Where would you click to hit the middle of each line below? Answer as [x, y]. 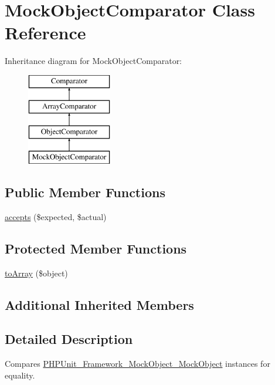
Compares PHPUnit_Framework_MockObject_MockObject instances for [137, 364]
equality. [20, 375]
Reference [45, 33]
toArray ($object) [36, 273]
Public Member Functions [85, 192]
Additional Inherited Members [99, 304]
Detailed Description [69, 339]
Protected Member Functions [96, 248]
